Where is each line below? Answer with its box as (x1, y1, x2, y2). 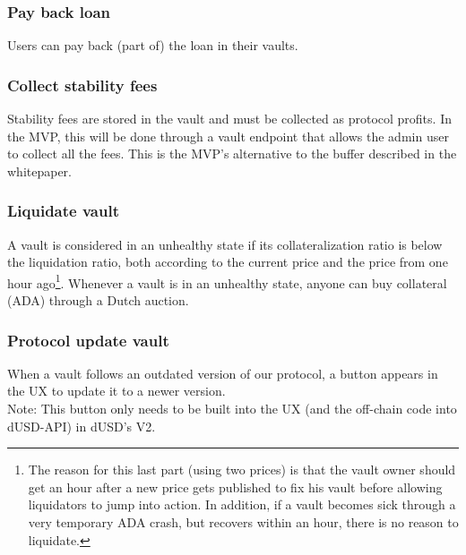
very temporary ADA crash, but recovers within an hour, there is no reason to (28, 513, 459, 532)
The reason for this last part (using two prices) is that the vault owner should (28, 460, 456, 479)
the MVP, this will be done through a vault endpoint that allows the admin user (7, 126, 449, 145)
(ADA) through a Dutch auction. (7, 291, 189, 310)
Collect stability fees (7, 73, 158, 96)
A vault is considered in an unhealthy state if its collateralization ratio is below (7, 235, 443, 253)
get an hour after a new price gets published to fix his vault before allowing (28, 477, 443, 496)
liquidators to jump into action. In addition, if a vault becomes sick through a (28, 495, 456, 514)
